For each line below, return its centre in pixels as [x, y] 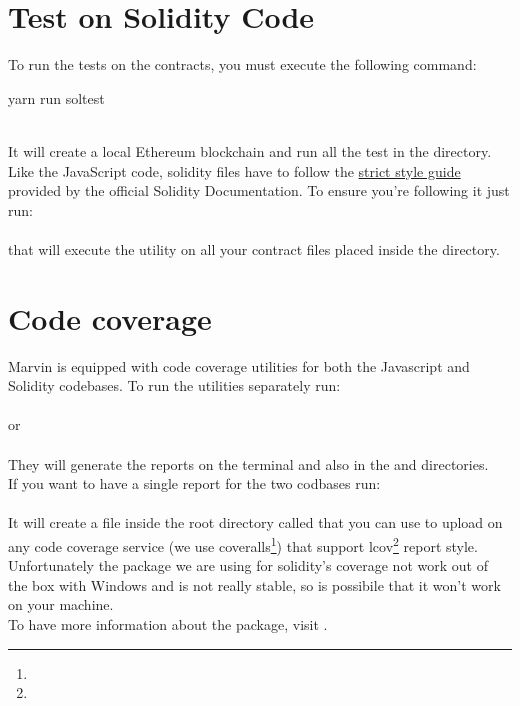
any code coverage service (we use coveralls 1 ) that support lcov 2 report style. [243, 544]
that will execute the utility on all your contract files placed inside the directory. [254, 248]
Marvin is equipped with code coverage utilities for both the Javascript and [239, 365]
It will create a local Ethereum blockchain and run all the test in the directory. [250, 150]
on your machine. [61, 604]
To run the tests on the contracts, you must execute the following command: [242, 64]
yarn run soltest [56, 97]
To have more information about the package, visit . [168, 623]
